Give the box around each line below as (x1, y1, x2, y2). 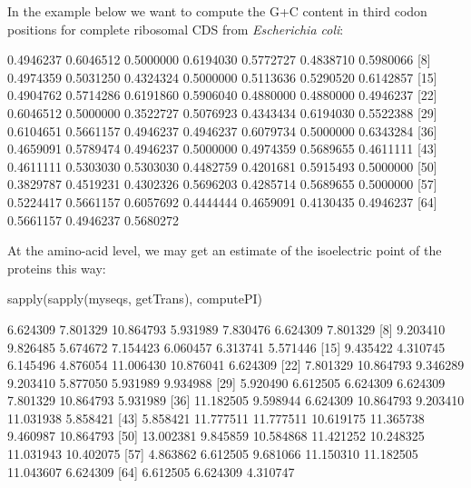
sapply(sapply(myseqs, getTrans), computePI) (7, 289, 263, 308)
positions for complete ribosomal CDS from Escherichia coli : (7, 19, 344, 38)
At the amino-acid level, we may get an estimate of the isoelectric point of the (7, 241, 442, 260)
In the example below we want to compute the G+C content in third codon (7, 2, 427, 20)
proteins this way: (7, 258, 106, 277)
